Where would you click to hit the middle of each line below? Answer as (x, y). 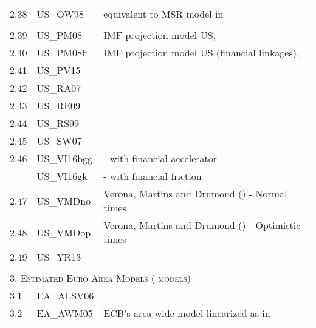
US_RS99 (58, 123)
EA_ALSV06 (65, 296)
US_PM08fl (62, 53)
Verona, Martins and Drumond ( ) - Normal (195, 193)
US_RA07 (59, 88)
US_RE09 (59, 105)
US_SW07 (59, 141)
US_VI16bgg (65, 158)
